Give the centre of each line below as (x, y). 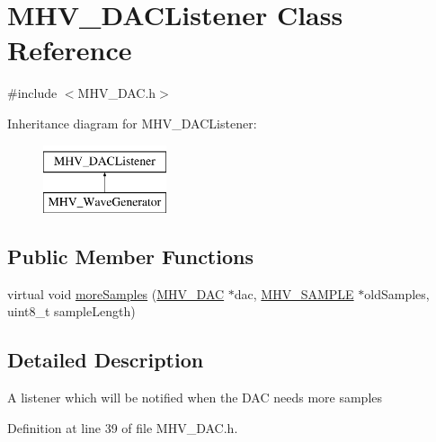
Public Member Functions (130, 256)
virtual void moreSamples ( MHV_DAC (116, 293)
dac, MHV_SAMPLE (294, 293)
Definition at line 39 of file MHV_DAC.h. (123, 427)
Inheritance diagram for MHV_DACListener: (132, 123)
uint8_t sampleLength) (71, 311)
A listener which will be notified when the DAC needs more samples (195, 398)
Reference (70, 50)
